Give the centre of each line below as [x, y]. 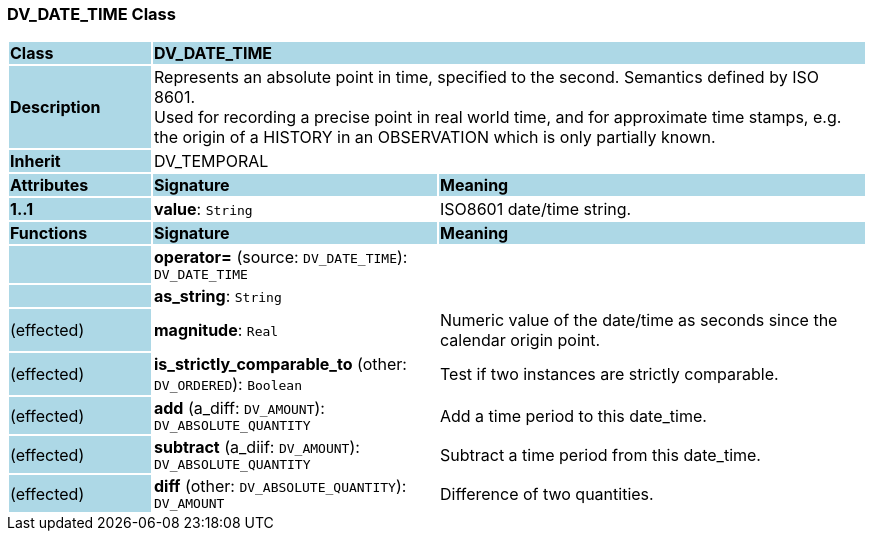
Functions [49, 233]
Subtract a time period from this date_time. [600, 454]
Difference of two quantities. [546, 493]
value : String [203, 209]
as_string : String [217, 296]
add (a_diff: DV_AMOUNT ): [239, 408]
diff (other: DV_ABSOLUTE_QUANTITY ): [280, 486]
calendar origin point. [520, 340]
